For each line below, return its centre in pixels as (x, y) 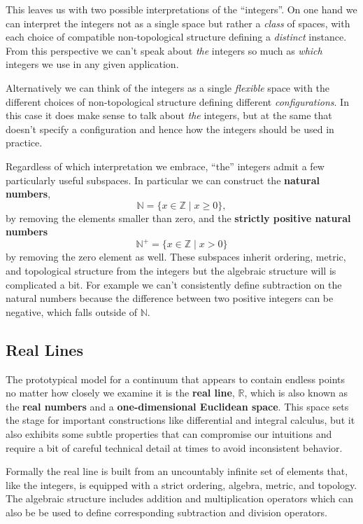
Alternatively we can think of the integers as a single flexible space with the (168, 87)
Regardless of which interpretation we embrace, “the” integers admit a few (165, 166)
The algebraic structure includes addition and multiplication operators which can (180, 498)
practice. (24, 143)
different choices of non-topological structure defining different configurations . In (177, 101)
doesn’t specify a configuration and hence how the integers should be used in (170, 129)
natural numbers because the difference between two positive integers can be (170, 298)
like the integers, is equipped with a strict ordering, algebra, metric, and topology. (181, 484)
